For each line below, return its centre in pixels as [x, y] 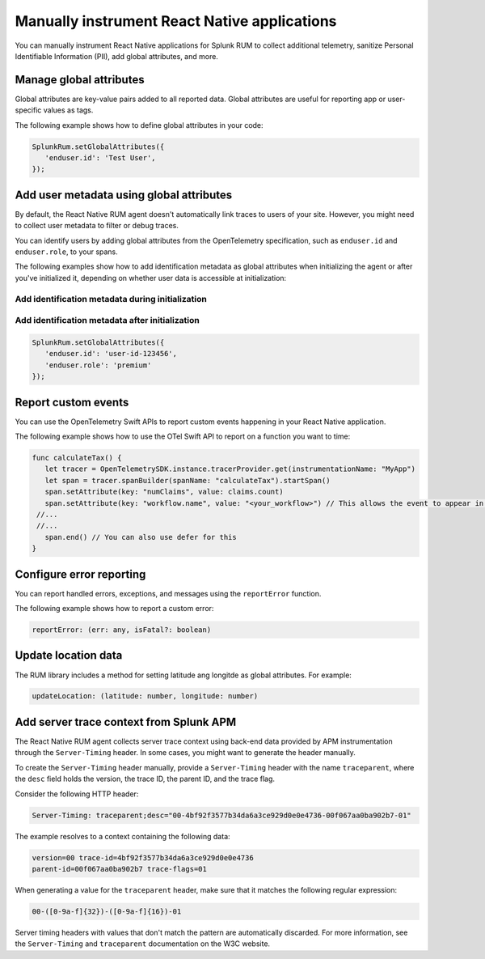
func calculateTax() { [77, 458]
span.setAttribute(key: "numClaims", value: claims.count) [164, 492]
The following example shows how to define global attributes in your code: [139, 125]
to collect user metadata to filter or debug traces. [97, 226]
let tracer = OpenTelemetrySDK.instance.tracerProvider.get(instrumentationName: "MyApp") [230, 469]
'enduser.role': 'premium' [98, 365]
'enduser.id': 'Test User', [101, 158]
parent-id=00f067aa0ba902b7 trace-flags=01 [120, 869]
